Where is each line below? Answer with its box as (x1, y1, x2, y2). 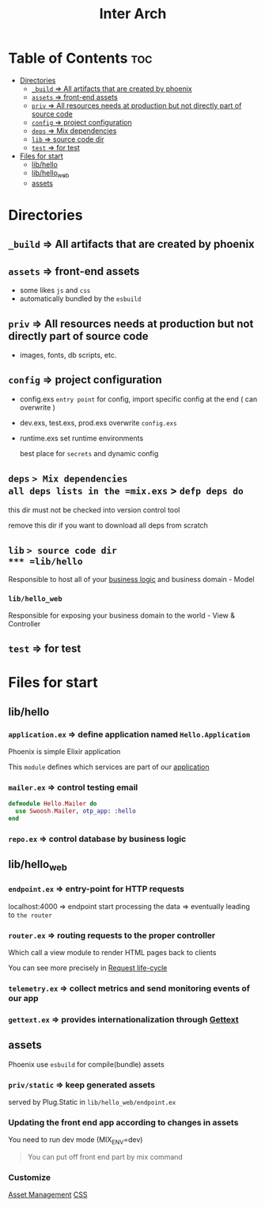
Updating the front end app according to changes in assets (8, 1117, 239, 1128)
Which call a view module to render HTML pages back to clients (8, 947, 217, 957)
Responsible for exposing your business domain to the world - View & (8, 611, 236, 620)
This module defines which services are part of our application (8, 762, 210, 771)
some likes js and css (19, 286, 91, 295)
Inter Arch (99, 5, 167, 23)
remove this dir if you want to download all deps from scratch (8, 520, 208, 530)
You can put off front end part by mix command (27, 1152, 184, 1161)
